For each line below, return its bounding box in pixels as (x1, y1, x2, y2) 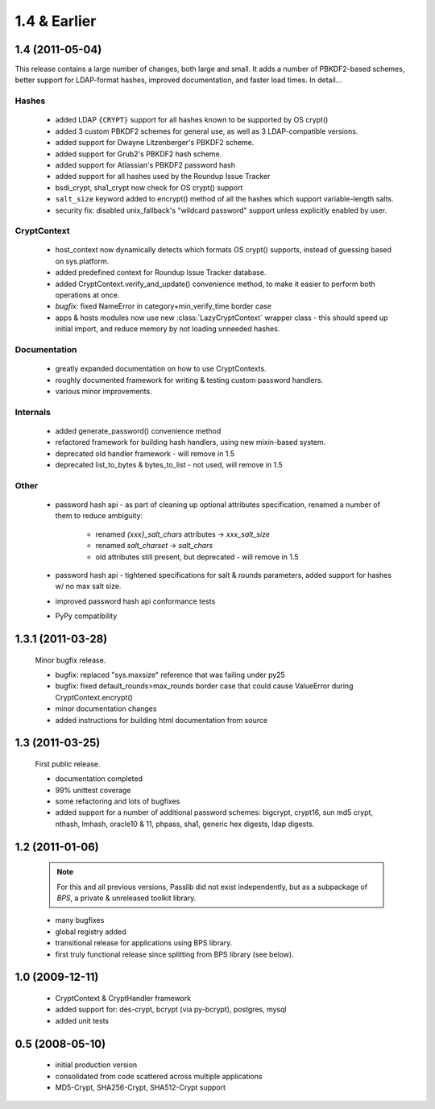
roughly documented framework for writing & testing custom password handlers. (55, 375, 324, 384)
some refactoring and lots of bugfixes (55, 796, 180, 806)
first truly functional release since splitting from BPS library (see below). (55, 949, 294, 959)
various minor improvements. (55, 386, 152, 396)
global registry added (55, 927, 126, 937)
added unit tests (55, 1016, 109, 1025)
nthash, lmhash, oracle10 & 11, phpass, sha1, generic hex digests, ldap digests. (55, 819, 315, 829)
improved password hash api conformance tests (55, 596, 216, 606)
